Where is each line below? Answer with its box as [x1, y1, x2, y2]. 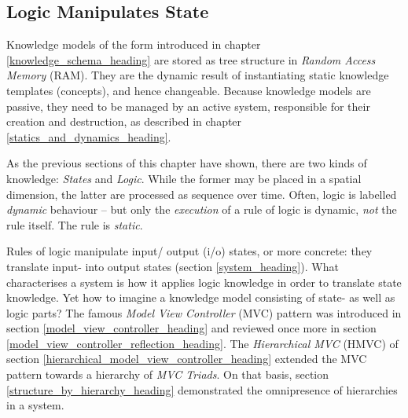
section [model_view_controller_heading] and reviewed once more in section [6, 320, 377, 336]
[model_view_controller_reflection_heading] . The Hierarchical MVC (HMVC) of [6, 335, 399, 351]
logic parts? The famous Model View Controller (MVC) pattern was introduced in [6, 304, 402, 321]
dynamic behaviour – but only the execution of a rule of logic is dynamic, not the [6, 201, 397, 218]
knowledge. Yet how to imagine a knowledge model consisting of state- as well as [6, 289, 395, 306]
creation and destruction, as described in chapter [6, 113, 242, 130]
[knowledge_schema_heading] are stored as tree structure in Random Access [6, 51, 376, 68]
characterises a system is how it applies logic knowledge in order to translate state [6, 273, 402, 290]
